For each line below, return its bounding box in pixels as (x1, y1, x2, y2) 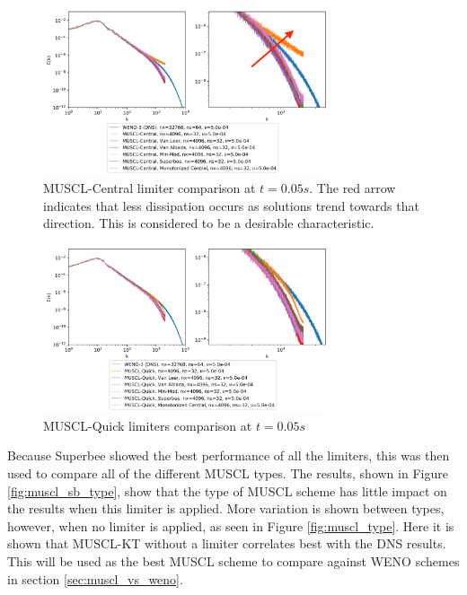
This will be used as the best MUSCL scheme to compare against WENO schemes (7, 551, 460, 570)
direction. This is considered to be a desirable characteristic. (43, 214, 374, 232)
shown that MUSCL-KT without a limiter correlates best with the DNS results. (7, 534, 446, 553)
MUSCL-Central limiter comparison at (43, 179, 256, 197)
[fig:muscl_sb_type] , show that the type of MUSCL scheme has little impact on (7, 481, 447, 500)
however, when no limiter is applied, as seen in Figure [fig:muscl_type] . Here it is (7, 516, 454, 535)
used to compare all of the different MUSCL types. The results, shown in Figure (7, 463, 448, 482)
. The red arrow (309, 179, 396, 197)
